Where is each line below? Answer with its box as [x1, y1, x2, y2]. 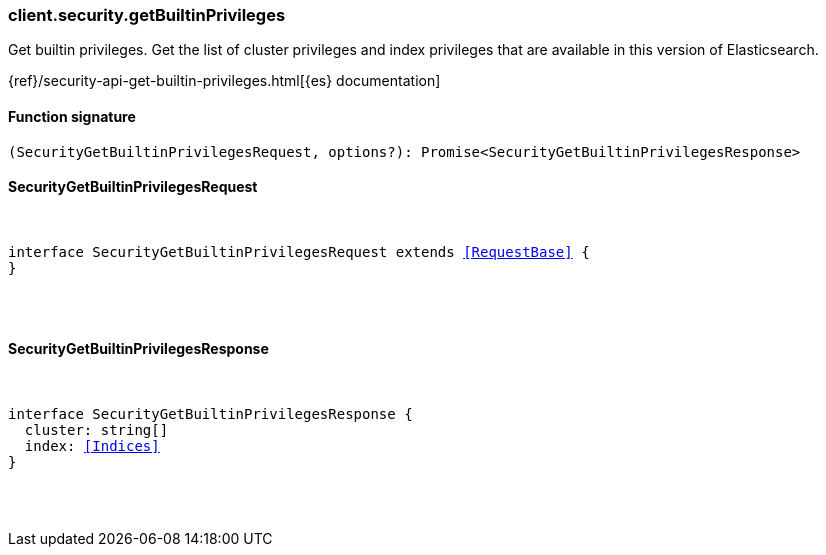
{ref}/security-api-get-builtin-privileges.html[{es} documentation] [8, 72, 441, 90]
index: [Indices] [24, 438, 160, 455]
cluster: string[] [24, 422, 169, 439]
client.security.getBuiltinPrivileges [8, 5, 286, 25]
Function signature [8, 107, 136, 125]
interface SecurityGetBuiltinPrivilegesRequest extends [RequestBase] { [8, 243, 590, 260]
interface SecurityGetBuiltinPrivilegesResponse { [8, 406, 413, 423]
